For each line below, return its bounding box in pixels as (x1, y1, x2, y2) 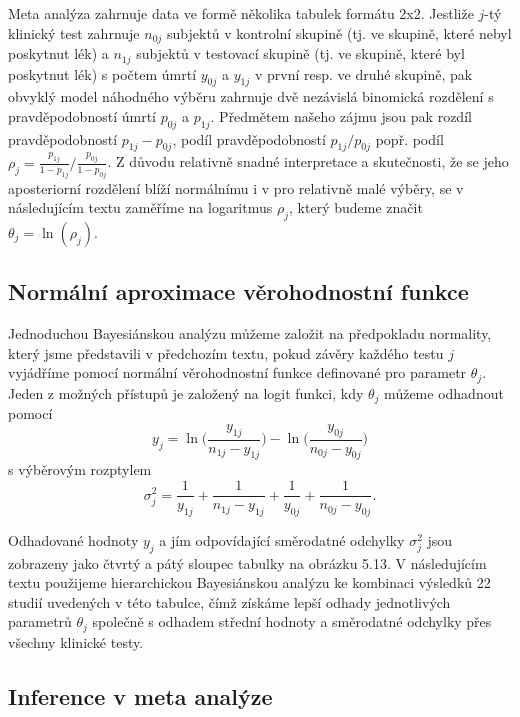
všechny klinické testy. (8, 631, 144, 652)
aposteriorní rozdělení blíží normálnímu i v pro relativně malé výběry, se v (8, 177, 464, 198)
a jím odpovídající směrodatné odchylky (159, 529, 405, 550)
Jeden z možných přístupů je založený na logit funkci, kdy (8, 382, 364, 403)
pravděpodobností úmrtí (8, 105, 156, 126)
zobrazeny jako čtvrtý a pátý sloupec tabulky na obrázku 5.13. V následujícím (8, 552, 487, 573)
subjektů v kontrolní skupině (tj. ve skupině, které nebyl (167, 22, 512, 43)
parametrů (8, 611, 72, 632)
